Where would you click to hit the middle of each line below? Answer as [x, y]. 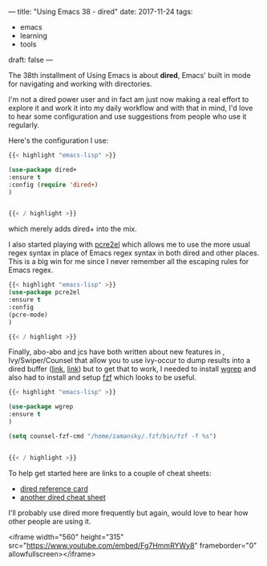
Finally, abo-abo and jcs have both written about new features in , [117, 352]
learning [34, 36]
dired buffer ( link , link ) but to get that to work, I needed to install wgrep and [132, 369]
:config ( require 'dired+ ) [53, 185]
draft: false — [31, 60]
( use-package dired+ [43, 169]
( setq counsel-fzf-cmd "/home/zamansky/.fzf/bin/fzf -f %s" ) [113, 436]
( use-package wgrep [41, 407]
